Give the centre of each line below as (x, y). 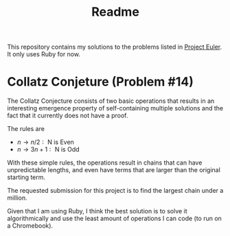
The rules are (26, 129)
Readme (115, 12)
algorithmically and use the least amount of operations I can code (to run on (114, 219)
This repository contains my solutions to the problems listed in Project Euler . (115, 47)
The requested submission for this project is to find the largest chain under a (115, 191)
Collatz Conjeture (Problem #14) (100, 82)
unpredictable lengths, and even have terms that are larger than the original (114, 170)
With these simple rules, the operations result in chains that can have (105, 163)
